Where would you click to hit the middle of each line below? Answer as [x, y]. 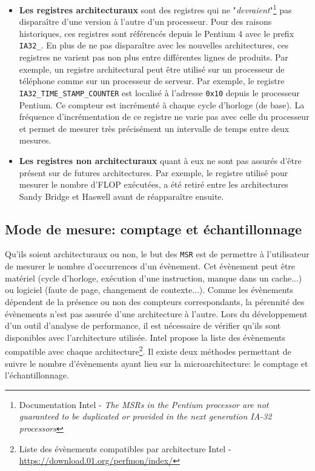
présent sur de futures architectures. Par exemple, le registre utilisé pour [154, 172]
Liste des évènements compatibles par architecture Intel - [125, 448]
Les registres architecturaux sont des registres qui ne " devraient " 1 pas [155, 9]
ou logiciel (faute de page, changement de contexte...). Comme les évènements [149, 290]
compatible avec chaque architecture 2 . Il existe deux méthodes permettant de [148, 350]
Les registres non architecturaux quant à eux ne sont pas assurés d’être [160, 160]
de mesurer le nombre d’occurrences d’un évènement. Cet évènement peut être [150, 266]
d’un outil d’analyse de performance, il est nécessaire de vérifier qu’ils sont [143, 325]
